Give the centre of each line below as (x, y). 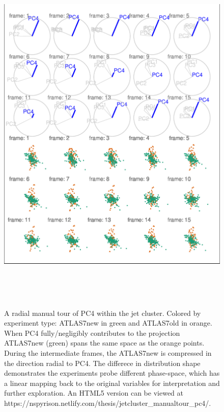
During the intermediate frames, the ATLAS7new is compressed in (108, 352)
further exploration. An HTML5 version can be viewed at (94, 393)
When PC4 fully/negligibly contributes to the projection (92, 333)
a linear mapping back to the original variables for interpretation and (112, 383)
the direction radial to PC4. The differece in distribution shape (102, 363)
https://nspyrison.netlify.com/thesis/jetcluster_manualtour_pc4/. (108, 403)
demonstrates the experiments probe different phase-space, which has (112, 373)
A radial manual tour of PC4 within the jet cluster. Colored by (103, 313)
